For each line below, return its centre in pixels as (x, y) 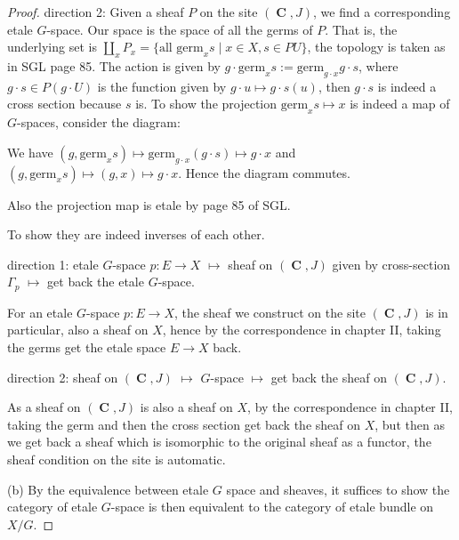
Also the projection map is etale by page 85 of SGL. (149, 204)
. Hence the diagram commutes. (264, 172)
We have (30, 152)
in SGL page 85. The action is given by (114, 65)
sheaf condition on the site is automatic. (117, 459)
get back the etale (96, 282)
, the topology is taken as (376, 47)
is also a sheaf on (186, 407)
